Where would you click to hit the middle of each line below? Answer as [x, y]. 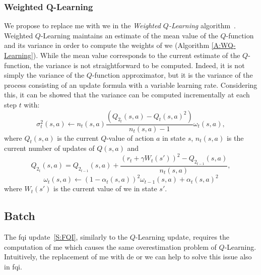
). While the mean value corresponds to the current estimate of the [137, 55]
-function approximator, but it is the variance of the [172, 75]
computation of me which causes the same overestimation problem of [110, 246]
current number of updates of [49, 148]
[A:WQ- [223, 45]
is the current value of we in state [105, 188]
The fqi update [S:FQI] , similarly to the [66, 237]
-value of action [130, 137]
